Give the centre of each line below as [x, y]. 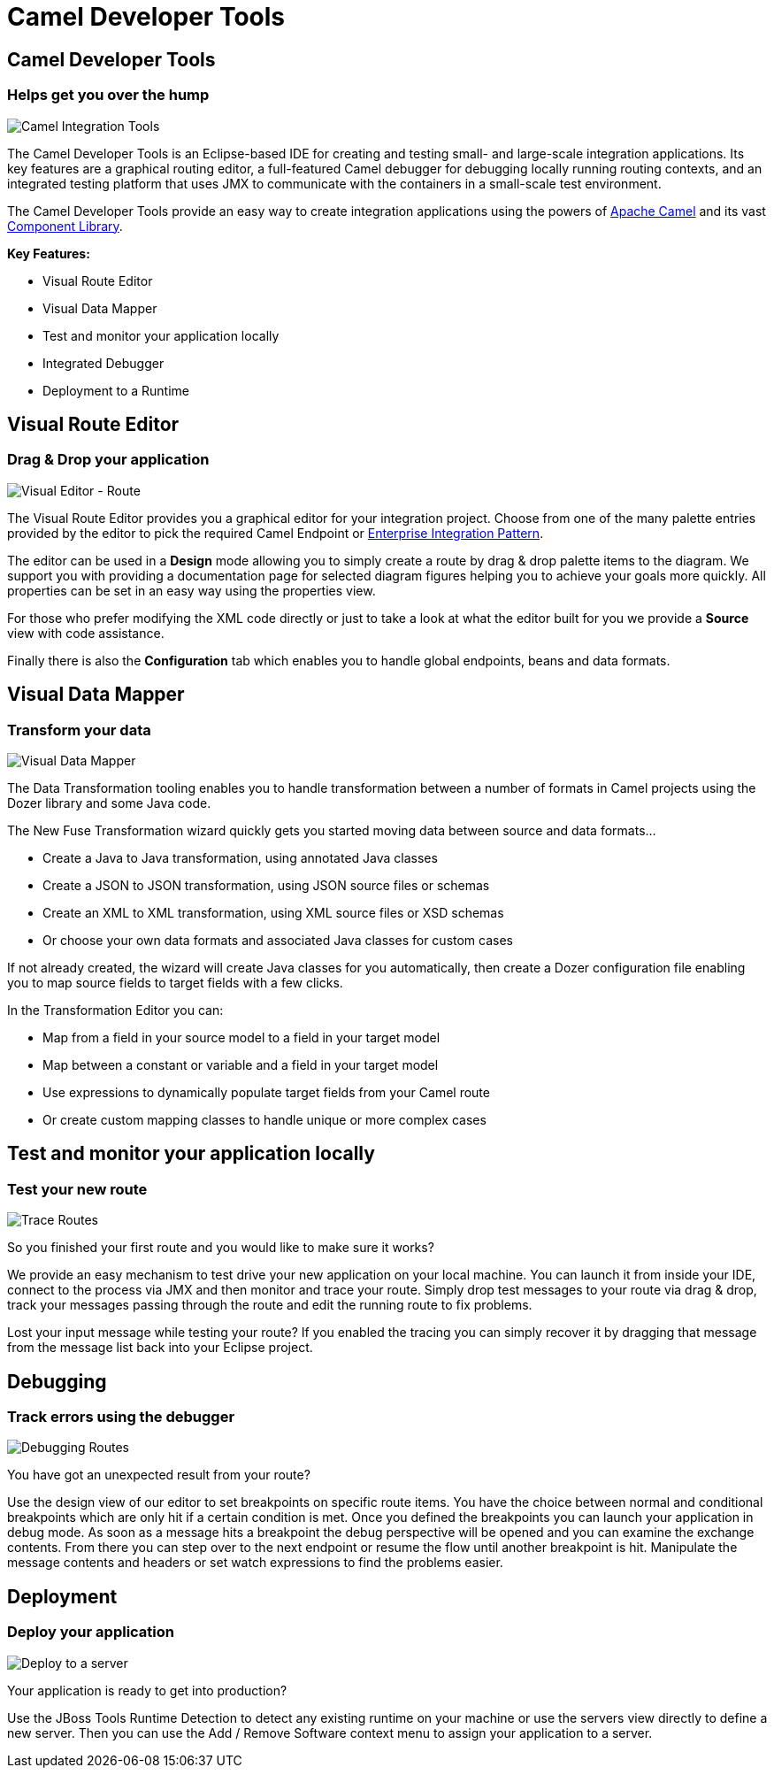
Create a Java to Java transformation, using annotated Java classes [240, 857]
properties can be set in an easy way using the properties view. [192, 590]
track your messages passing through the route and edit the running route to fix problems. [270, 1305]
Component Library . [65, 226]
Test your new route [77, 1189]
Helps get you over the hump [108, 95]
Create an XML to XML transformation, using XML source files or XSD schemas [273, 912]
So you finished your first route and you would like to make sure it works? [221, 1248]
